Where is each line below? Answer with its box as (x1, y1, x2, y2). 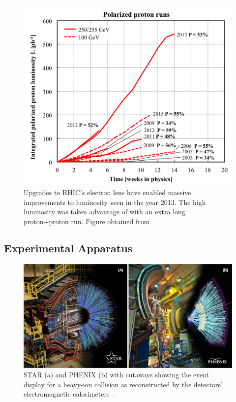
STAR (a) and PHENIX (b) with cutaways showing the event (24, 369, 209, 380)
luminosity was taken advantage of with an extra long (24, 206, 185, 217)
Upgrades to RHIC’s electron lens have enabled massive (24, 187, 191, 198)
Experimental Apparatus (4, 240, 133, 255)
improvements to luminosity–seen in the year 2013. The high (24, 197, 206, 207)
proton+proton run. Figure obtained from (24, 216, 150, 226)
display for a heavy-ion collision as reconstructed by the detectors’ (24, 379, 223, 389)
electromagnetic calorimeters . (24, 389, 115, 399)
